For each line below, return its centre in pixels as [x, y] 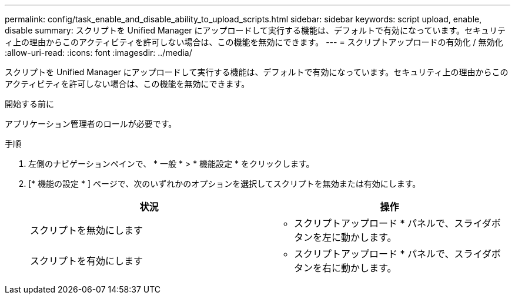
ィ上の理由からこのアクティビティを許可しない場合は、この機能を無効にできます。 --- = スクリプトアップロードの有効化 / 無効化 [254, 42]
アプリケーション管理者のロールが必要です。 [91, 124]
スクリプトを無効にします [87, 230]
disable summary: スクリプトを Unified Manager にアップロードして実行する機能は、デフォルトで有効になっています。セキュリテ [255, 30]
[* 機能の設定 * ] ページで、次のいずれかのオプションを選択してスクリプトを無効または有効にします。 [225, 184]
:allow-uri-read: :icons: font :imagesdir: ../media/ [98, 53]
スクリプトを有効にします [87, 261]
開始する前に [29, 104]
